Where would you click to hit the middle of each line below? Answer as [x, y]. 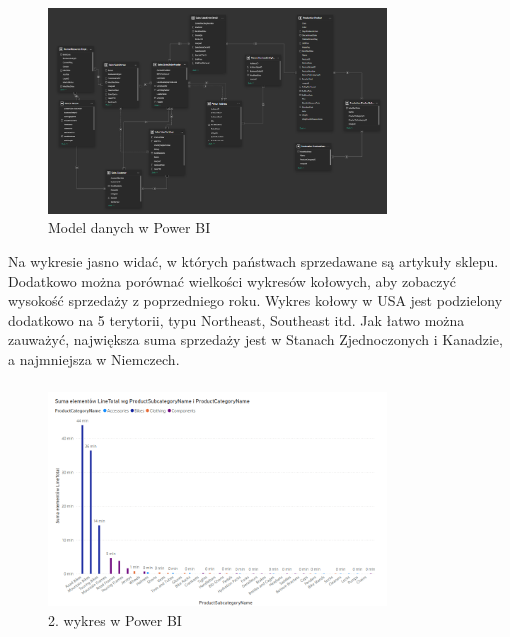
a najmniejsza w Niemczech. [94, 358]
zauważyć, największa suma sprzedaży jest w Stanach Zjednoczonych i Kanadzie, [255, 339]
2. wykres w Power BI [115, 619]
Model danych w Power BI [129, 227]
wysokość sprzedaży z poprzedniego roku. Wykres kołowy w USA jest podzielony [255, 300]
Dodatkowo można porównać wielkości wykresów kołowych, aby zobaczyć [232, 280]
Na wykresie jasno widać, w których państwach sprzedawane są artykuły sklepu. [253, 261]
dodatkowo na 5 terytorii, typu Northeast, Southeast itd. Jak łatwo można [236, 319]
